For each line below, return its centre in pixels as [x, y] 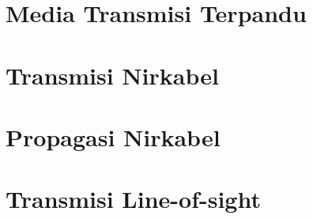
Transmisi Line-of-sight [133, 199]
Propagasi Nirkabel [113, 136]
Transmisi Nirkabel [112, 75]
